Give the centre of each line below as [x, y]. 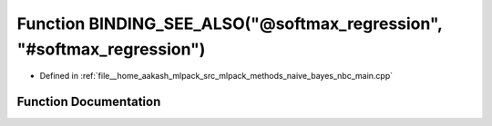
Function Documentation [89, 102]
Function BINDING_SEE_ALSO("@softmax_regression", [230, 24]
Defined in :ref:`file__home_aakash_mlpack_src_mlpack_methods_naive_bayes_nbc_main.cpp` [216, 76]
